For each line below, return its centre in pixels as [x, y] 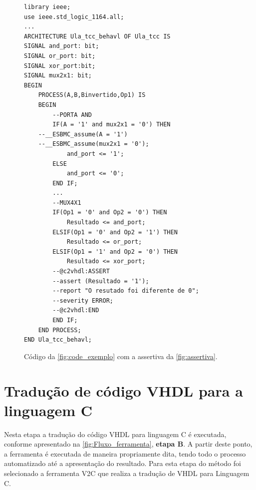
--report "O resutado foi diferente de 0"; [126, 291]
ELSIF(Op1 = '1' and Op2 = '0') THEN [115, 251]
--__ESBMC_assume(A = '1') [83, 134]
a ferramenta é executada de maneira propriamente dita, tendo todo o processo [125, 453]
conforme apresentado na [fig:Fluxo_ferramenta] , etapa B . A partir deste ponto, [128, 444]
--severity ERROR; [83, 300]
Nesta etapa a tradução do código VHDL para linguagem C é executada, [115, 434]
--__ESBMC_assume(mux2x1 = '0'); [94, 144]
